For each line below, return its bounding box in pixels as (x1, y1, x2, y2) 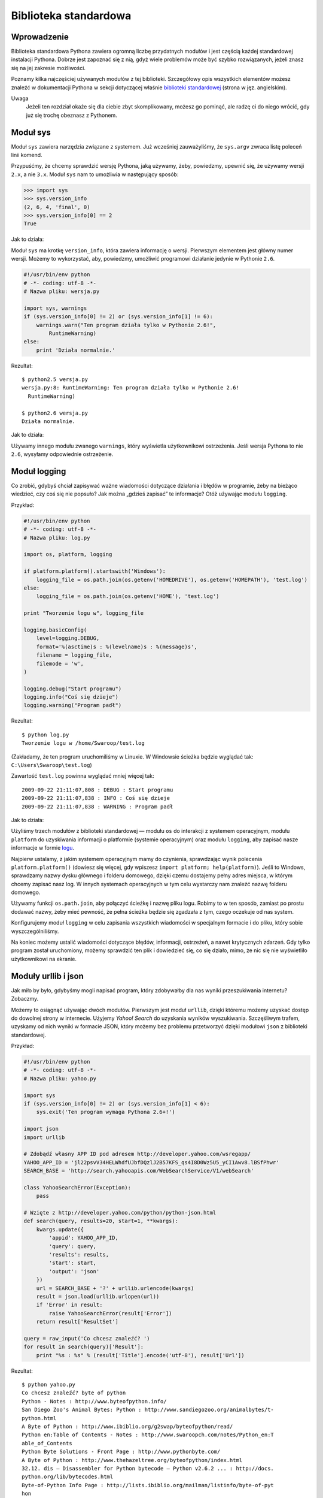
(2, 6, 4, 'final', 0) (23, 204, 90, 210)
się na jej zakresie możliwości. (11, 64, 86, 71)
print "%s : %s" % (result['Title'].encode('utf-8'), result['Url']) (36, 1352, 245, 1358)
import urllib (23, 1134, 65, 1141)
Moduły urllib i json (11, 971, 84, 981)
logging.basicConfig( (23, 626, 87, 633)
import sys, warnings (23, 304, 87, 312)
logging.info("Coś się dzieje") (23, 694, 119, 700)
